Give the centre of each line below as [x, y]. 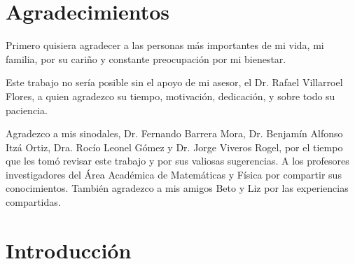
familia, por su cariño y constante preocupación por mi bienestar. [146, 58]
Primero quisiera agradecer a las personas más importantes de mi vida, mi [165, 45]
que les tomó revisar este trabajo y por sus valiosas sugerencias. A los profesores [177, 161]
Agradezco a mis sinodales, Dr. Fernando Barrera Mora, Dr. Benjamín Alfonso [174, 133]
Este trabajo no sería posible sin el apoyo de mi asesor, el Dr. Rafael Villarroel [174, 82]
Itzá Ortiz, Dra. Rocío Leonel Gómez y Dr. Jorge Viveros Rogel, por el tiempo [174, 147]
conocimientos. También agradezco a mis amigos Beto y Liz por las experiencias [177, 188]
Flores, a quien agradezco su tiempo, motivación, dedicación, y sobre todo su [170, 96]
